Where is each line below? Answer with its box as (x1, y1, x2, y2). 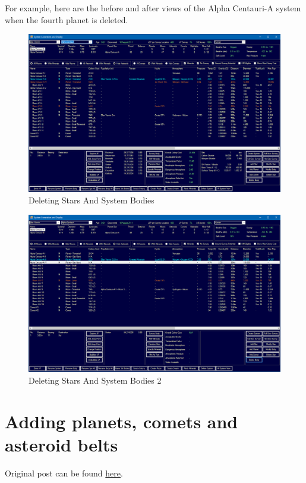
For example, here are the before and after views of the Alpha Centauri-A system (5, 2, 301, 14)
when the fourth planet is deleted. (5, 13, 128, 26)
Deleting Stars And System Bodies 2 (29, 374, 162, 386)
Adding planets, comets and (5, 409, 238, 433)
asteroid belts (5, 432, 118, 456)
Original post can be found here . (5, 466, 123, 479)
